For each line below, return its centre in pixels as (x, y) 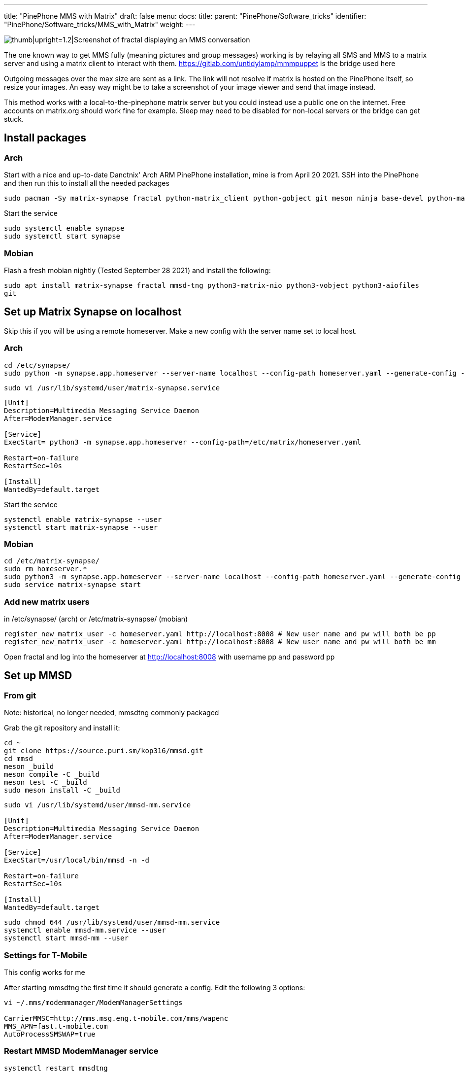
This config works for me (45, 972)
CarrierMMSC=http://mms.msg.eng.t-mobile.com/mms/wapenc (116, 1019)
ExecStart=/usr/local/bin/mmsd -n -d (77, 860)
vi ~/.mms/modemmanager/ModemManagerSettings (93, 1003)
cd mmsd (19, 759)
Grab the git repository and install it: (62, 728)
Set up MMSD (38, 676)
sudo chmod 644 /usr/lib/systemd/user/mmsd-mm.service (112, 922)
